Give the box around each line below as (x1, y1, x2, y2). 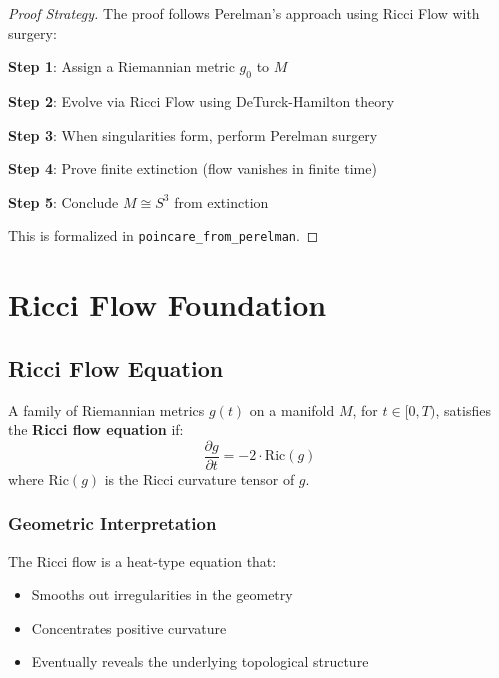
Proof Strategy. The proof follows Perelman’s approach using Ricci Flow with (8, 3, 480, 23)
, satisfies (435, 399, 491, 420)
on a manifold (249, 399, 335, 420)
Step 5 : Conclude (8, 191, 119, 212)
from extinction (174, 191, 269, 212)
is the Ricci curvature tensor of (104, 468, 295, 489)
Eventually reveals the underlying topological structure (31, 651, 369, 672)
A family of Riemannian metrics (8, 399, 205, 420)
